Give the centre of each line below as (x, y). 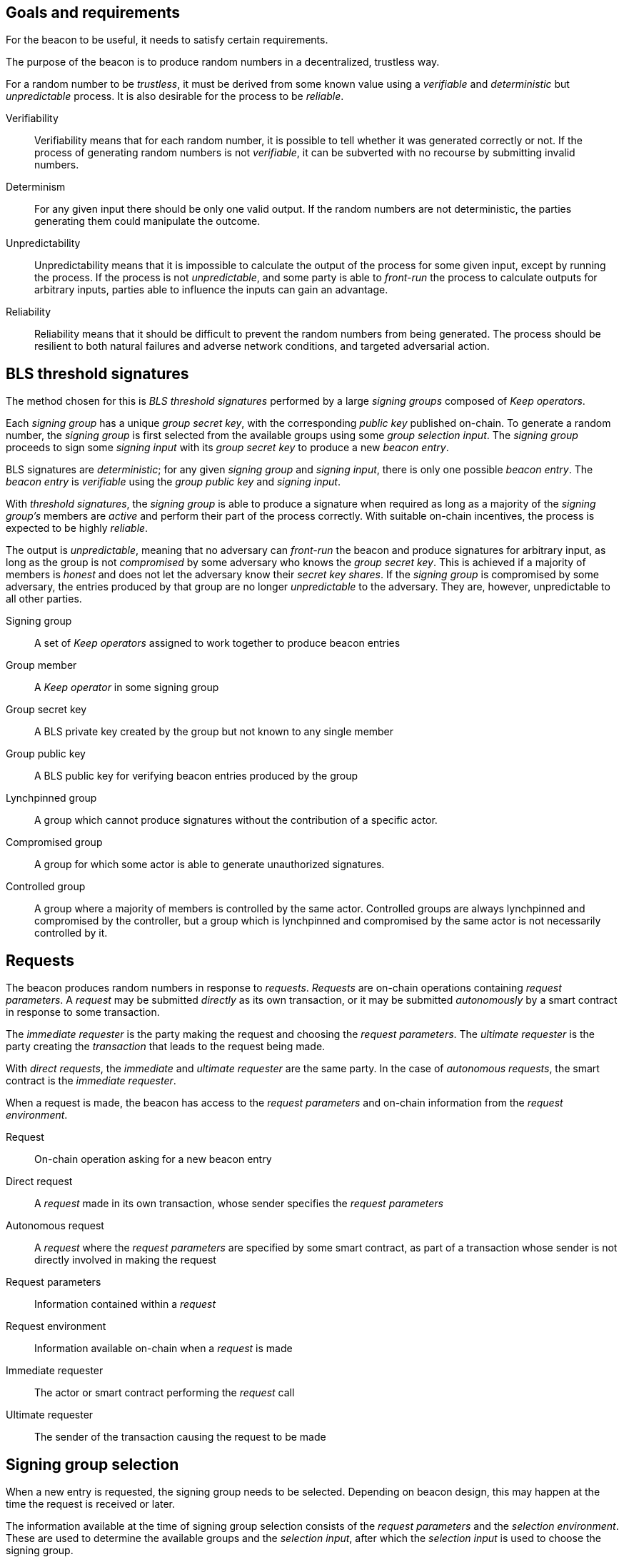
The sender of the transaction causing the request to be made (180, 1437)
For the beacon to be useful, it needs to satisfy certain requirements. (167, 40)
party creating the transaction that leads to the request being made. (166, 1047)
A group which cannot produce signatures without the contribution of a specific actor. (236, 820)
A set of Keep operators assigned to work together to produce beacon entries (217, 643)
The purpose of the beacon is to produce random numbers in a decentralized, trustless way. (223, 62)
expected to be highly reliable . (77, 528)
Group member (41, 665)
